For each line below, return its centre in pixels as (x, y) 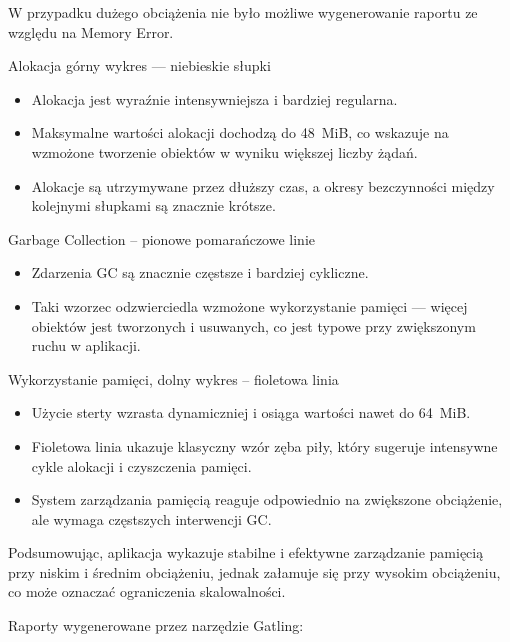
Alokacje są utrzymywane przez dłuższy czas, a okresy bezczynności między (263, 185)
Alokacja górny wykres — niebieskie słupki (139, 65)
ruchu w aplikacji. (86, 345)
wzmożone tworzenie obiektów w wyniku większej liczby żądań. (224, 151)
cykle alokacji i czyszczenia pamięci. (141, 465)
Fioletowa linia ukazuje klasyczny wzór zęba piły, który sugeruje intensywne (264, 445)
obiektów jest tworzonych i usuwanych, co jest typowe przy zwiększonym (253, 325)
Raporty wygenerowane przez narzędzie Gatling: (156, 625)
